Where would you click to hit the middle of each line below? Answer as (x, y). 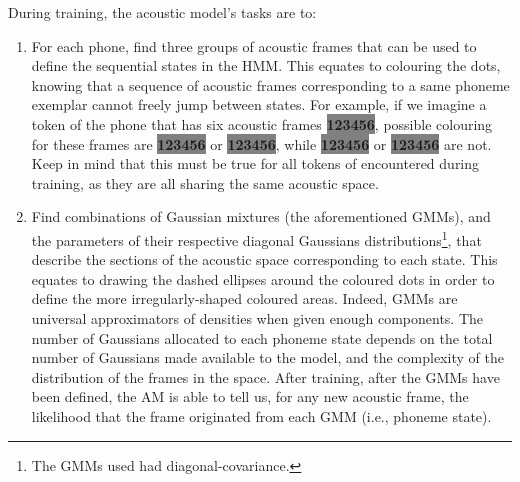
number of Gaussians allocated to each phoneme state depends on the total (262, 337)
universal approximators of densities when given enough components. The (257, 317)
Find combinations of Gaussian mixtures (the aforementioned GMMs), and (261, 216)
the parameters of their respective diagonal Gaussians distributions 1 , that (256, 238)
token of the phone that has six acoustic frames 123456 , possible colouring (262, 123)
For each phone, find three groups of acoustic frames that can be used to (254, 45)
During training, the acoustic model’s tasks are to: (162, 12)
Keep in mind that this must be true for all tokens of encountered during (255, 163)
